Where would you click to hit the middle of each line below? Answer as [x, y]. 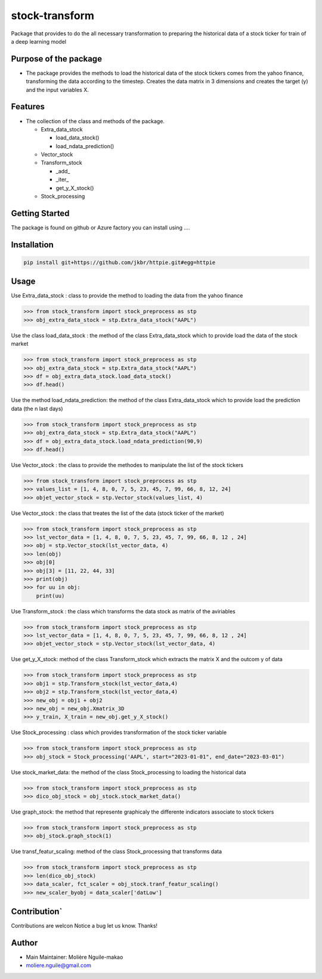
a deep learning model [39, 41]
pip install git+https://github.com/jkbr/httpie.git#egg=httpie [120, 262]
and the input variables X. [57, 90]
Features [28, 107]
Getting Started [40, 213]
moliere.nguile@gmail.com [59, 965]
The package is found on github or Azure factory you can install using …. [100, 228]
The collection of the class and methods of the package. [95, 121]
